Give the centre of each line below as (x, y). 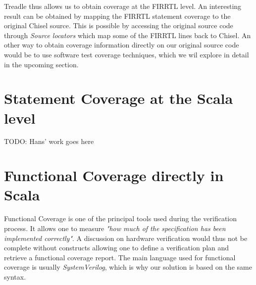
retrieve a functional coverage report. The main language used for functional (120, 257)
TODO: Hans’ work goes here (49, 141)
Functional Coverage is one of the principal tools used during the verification (121, 218)
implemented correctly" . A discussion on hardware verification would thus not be (126, 238)
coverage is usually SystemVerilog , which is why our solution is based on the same (128, 267)
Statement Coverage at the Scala (119, 98)
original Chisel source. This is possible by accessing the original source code (119, 25)
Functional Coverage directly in (114, 175)
